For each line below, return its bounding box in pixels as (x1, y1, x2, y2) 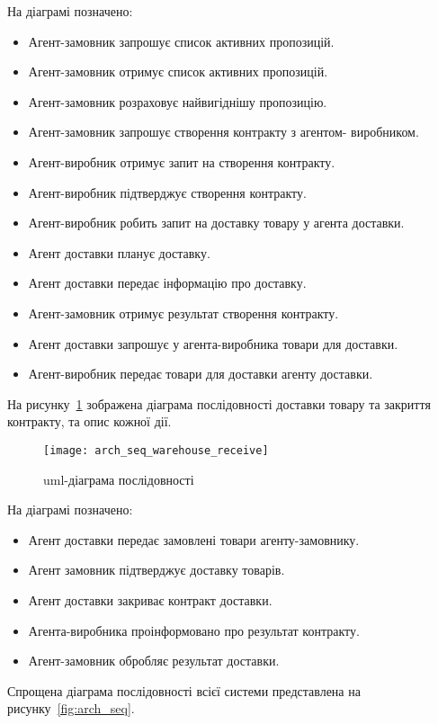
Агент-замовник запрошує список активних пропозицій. (28, 31, 335, 50)
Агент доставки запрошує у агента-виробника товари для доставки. (28, 334, 398, 353)
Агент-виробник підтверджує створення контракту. (28, 183, 307, 201)
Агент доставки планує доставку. (28, 243, 210, 262)
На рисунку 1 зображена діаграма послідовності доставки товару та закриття (7, 394, 431, 413)
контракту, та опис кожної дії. (7, 412, 172, 431)
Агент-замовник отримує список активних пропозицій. (28, 62, 328, 81)
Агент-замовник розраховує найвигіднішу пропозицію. (28, 92, 327, 111)
